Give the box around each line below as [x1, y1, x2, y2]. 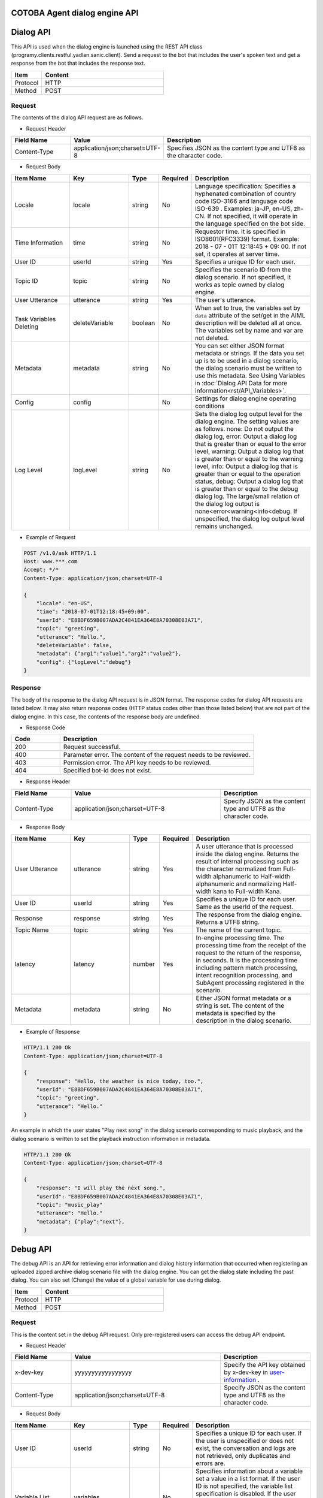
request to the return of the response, [196, 949, 302, 957]
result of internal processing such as [196, 857, 299, 866]
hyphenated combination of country [194, 189, 296, 198]
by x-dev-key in [224, 1368, 269, 1376]
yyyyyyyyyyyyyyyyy [74, 1368, 132, 1376]
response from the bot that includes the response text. [11, 60, 146, 67]
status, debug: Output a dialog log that [194, 477, 303, 485]
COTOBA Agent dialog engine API [11, 8, 139, 18]
